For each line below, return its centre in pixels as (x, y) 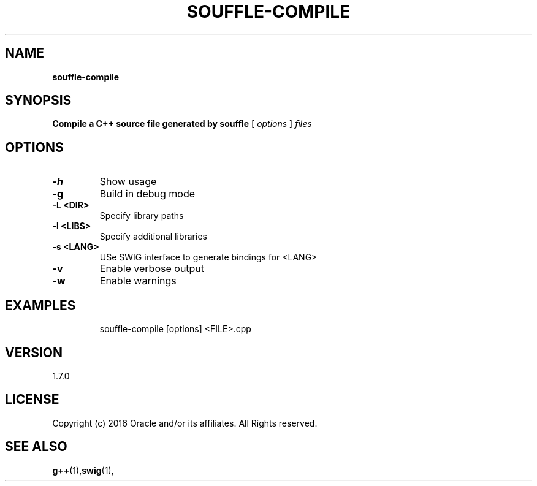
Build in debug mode (147, 194)
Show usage (128, 182)
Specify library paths (142, 216)
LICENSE (32, 400)
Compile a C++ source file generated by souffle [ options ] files (182, 124)
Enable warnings (138, 281)
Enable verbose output (152, 269)
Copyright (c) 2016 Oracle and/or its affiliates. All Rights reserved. (185, 423)
